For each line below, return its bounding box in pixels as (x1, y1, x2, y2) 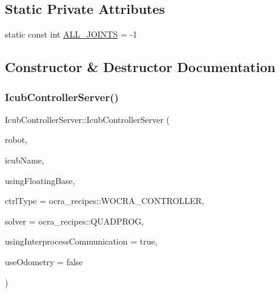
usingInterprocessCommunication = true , (5, 235, 158, 248)
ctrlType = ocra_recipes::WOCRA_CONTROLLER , (5, 194, 204, 207)
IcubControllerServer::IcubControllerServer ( (5, 113, 170, 125)
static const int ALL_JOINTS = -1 (5, 28, 138, 41)
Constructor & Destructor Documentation (5, 58, 276, 76)
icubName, (5, 153, 44, 166)
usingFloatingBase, (5, 174, 75, 186)
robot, (5, 133, 28, 146)
